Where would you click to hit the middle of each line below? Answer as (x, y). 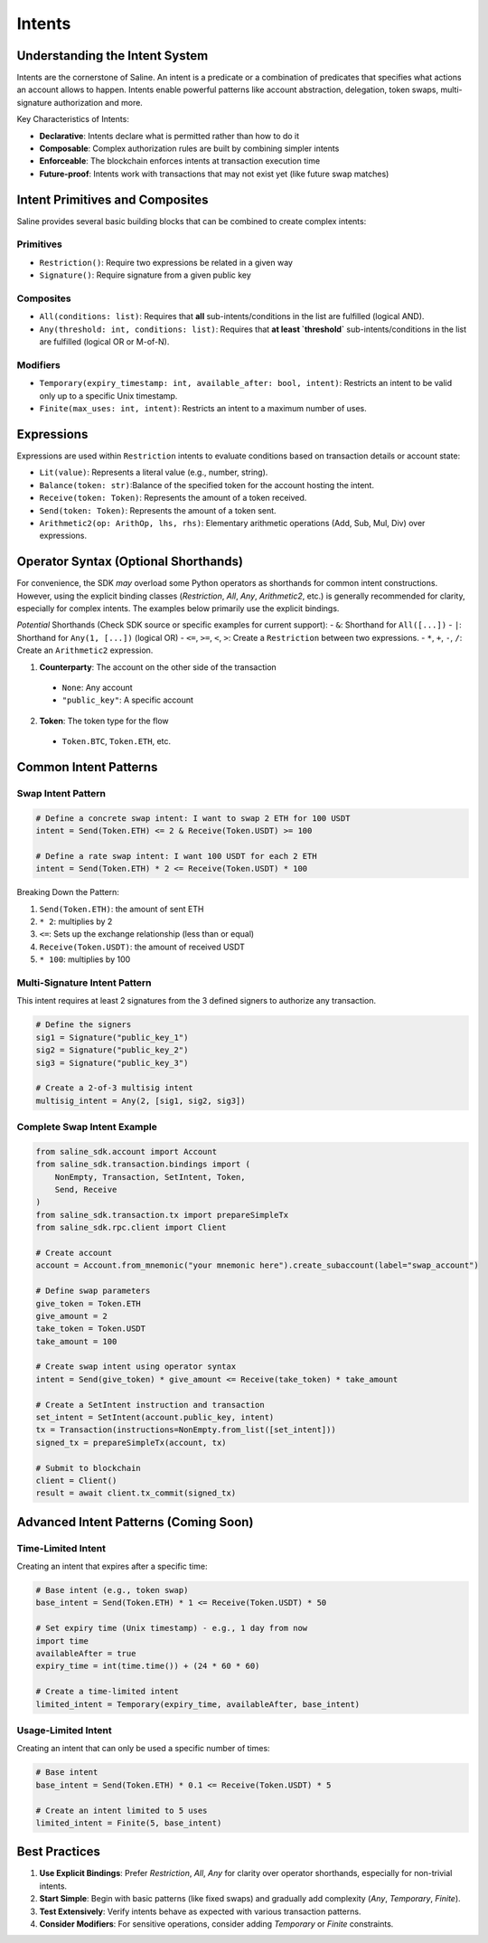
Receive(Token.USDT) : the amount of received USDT (142, 947)
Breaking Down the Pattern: (68, 892)
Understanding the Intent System (113, 56)
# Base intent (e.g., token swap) (112, 1590)
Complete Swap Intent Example (87, 1127)
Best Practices (59, 1852)
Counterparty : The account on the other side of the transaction (158, 667)
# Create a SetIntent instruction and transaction (150, 1405)
